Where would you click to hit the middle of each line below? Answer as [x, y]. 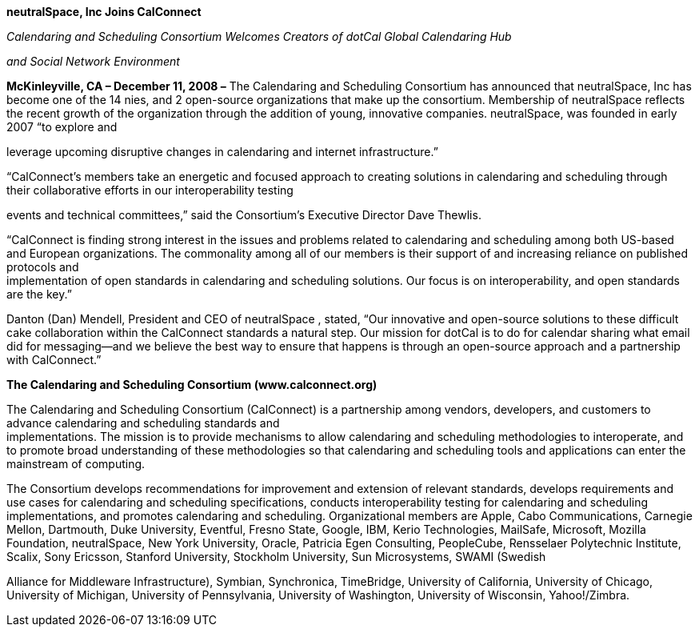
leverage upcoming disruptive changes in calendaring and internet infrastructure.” [222, 152]
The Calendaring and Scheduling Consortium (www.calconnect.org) [192, 385]
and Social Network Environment [93, 61]
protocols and [43, 267]
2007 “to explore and [62, 127]
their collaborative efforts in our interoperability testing [150, 190]
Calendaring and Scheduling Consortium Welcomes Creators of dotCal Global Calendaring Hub [259, 36]
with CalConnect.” [54, 360]
